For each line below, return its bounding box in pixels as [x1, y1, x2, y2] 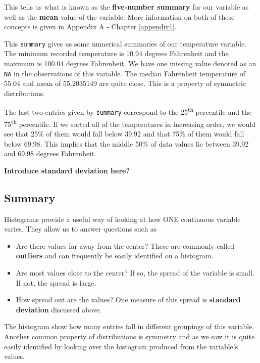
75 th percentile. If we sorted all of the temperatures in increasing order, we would [4, 117, 255, 129]
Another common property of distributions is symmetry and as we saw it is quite [4, 331, 255, 341]
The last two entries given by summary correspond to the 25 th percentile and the [4, 105, 252, 117]
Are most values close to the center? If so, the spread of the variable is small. [16, 267, 254, 278]
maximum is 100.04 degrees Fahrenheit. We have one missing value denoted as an [4, 58, 256, 69]
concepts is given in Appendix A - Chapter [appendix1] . [4, 21, 177, 32]
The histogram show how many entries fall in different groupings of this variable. [4, 321, 254, 332]
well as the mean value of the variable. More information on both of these [4, 11, 235, 22]
